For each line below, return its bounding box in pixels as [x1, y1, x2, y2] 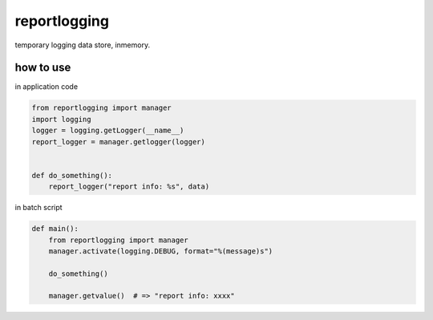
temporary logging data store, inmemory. [14, 40, 151, 50]
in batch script [14, 203, 63, 213]
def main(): [31, 225, 79, 233]
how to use [14, 61, 71, 75]
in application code [14, 82, 79, 91]
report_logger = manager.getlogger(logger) [31, 137, 206, 146]
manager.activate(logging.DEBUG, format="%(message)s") [48, 246, 273, 256]
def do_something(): [31, 171, 112, 180]
